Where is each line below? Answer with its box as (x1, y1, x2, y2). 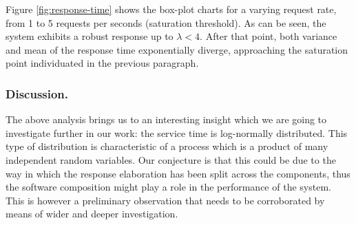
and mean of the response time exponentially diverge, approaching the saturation (6, 42, 348, 56)
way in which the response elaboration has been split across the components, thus (6, 166, 350, 180)
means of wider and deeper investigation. (6, 206, 178, 221)
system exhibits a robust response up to (6, 29, 174, 43)
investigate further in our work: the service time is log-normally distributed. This (6, 125, 348, 140)
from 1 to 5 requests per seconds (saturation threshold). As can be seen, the (6, 15, 326, 30)
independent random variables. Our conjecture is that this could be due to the (6, 152, 336, 167)
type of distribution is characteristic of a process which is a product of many (6, 139, 328, 153)
